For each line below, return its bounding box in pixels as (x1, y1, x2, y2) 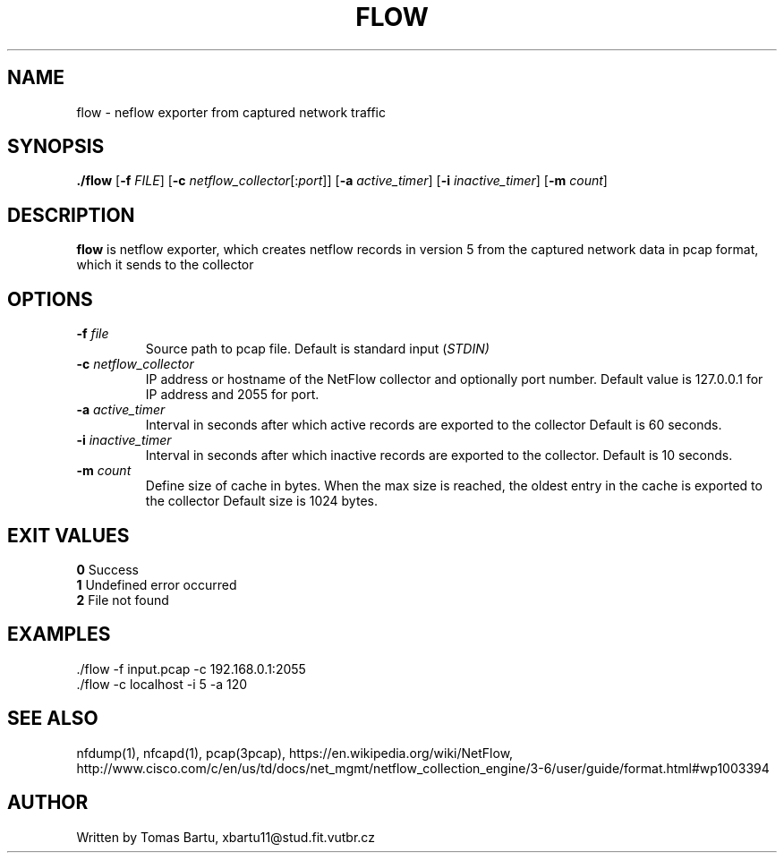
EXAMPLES (7, 623, 111, 646)
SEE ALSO (7, 707, 98, 730)
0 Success (76, 561, 139, 577)
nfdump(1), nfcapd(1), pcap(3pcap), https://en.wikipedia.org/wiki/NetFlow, (76, 745, 514, 761)
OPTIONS (7, 287, 93, 311)
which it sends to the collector (76, 257, 254, 273)
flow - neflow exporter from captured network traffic (76, 104, 386, 120)
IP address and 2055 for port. (145, 387, 320, 403)
